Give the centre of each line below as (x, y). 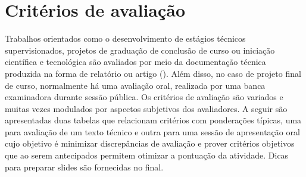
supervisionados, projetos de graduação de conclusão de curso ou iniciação (140, 50)
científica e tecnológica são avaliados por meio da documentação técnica (135, 62)
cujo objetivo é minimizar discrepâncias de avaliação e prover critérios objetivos (150, 143)
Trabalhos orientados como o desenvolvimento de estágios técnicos (125, 38)
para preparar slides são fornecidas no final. (84, 167)
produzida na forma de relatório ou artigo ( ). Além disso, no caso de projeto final (153, 73)
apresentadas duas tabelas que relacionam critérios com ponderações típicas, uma (153, 120)
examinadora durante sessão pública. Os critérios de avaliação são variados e (144, 97)
